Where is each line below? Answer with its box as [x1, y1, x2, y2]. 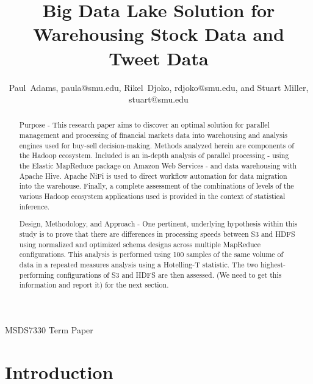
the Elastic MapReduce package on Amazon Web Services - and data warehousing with [19, 161, 297, 171]
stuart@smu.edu [129, 93, 189, 106]
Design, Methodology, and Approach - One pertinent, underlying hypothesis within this [19, 219, 298, 229]
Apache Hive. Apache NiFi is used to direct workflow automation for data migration [19, 170, 287, 181]
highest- [260, 259, 286, 269]
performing [19, 269, 54, 280]
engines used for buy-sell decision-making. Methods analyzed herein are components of [19, 140, 294, 150]
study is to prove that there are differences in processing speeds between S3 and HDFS [19, 228, 295, 239]
